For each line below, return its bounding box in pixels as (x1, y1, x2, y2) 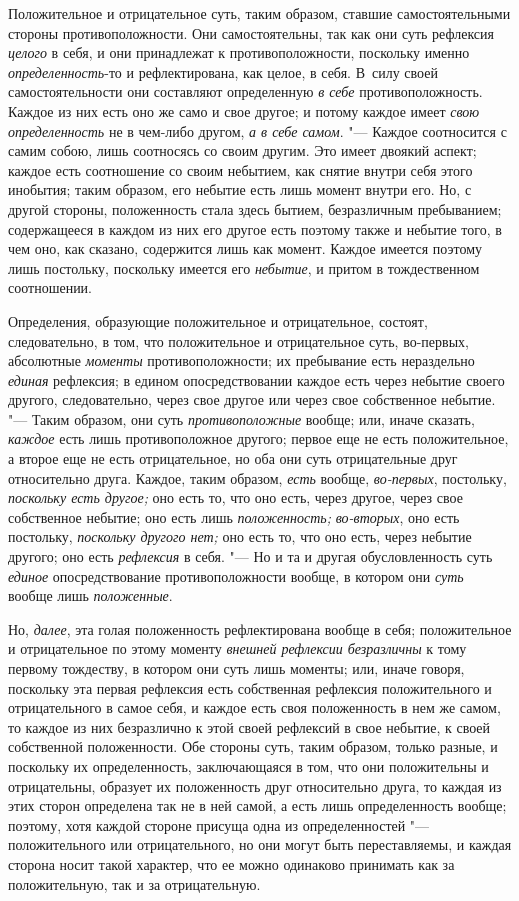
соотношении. (8, 277, 93, 298)
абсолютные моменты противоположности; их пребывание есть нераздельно (8, 350, 475, 371)
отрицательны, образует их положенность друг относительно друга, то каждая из (8, 775, 502, 796)
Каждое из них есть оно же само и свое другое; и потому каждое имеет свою (8, 100, 480, 121)
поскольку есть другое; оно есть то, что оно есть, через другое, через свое (8, 487, 463, 508)
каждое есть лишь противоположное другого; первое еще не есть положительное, (8, 428, 509, 449)
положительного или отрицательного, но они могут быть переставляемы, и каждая (8, 834, 512, 855)
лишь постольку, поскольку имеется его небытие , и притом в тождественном (8, 257, 480, 278)
